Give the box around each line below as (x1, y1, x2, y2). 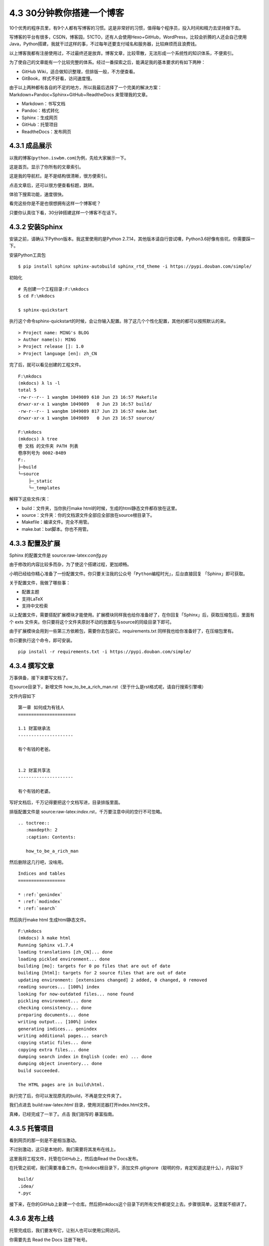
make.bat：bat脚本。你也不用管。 (21, 526, 91, 532)
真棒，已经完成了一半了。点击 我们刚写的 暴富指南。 (9, 1111, 117, 1117)
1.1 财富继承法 (18, 726, 51, 731)
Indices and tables (18, 871, 66, 877)
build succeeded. (18, 1068, 60, 1074)
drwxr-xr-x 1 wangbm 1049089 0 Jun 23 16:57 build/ (18, 401, 152, 407)
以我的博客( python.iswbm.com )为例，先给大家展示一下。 (9, 155, 129, 160)
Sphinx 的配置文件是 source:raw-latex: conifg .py (9, 552, 108, 558)
